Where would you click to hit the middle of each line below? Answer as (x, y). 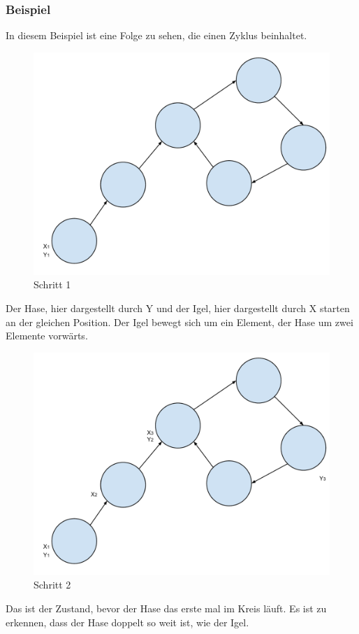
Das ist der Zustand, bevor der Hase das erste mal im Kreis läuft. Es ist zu (166, 608)
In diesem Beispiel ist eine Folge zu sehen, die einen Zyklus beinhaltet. (156, 35)
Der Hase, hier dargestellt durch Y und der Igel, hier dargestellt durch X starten (178, 308)
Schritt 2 (52, 585)
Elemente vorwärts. (47, 336)
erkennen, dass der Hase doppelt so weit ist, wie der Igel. (127, 622)
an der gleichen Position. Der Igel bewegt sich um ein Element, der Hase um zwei (179, 322)
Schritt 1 (52, 284)
